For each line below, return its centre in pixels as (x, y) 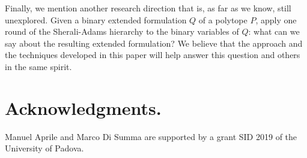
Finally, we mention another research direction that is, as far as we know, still (148, 8)
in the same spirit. (38, 66)
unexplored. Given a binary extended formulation (96, 19)
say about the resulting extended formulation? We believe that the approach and (154, 43)
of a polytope (223, 19)
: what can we (274, 31)
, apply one (276, 19)
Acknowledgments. (83, 107)
